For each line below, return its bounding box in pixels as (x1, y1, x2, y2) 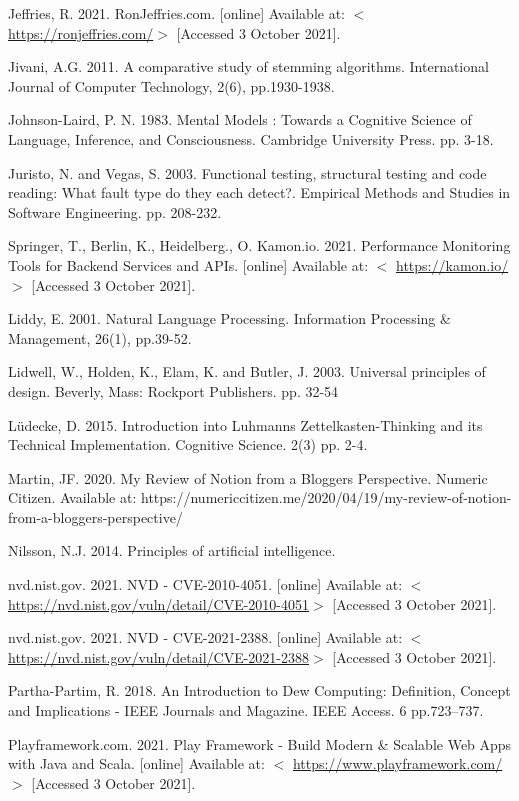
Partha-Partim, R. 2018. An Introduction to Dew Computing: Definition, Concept (8, 680, 511, 701)
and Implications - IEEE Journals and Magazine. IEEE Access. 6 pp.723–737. (8, 700, 484, 721)
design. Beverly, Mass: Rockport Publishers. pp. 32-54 (8, 380, 339, 401)
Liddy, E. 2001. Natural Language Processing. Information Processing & (8, 308, 451, 329)
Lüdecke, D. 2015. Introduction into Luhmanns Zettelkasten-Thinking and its (8, 414, 483, 435)
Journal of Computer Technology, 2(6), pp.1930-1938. (8, 75, 335, 96)
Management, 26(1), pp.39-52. (8, 327, 192, 348)
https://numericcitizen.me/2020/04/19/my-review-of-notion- (140, 487, 512, 508)
